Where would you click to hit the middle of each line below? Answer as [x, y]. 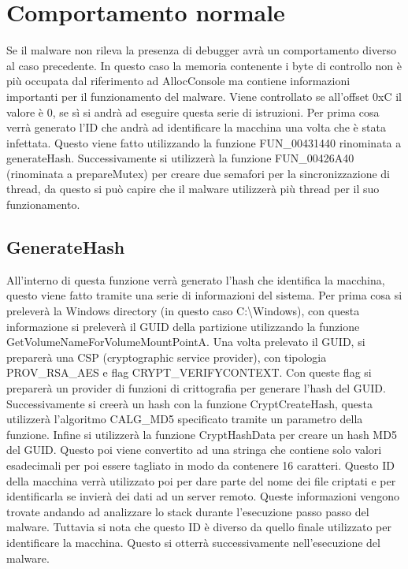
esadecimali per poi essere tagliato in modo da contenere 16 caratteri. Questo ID [200, 465]
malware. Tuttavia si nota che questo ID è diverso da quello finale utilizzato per [199, 527]
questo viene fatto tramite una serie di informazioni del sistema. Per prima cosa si [204, 295]
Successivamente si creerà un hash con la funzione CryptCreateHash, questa [189, 403]
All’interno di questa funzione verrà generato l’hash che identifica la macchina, [196, 279]
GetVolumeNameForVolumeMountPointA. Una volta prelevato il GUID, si [186, 342]
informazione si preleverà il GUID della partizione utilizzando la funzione [183, 326]
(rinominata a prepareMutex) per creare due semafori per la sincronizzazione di [198, 173]
